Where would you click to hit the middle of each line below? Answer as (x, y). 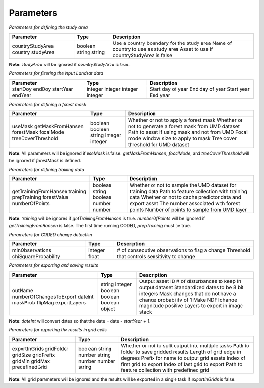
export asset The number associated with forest (185, 204)
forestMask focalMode (38, 132)
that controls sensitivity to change (156, 257)
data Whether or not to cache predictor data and (186, 197)
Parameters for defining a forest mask (48, 104)
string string (91, 52)
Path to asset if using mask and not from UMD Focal (188, 132)
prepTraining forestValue (40, 197)
